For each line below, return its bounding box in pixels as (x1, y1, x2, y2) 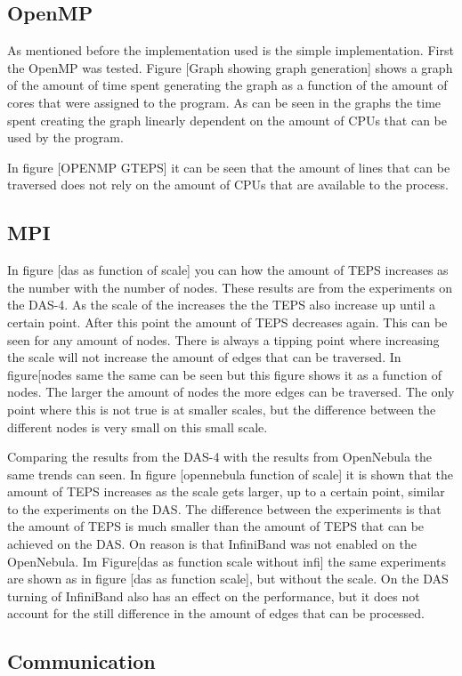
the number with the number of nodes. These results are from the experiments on (7, 278, 452, 296)
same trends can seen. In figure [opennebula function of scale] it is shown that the (7, 464, 454, 483)
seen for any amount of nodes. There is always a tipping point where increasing (7, 330, 440, 349)
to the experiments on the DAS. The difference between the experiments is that (7, 499, 442, 518)
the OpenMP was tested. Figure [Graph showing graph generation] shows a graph (7, 58, 453, 76)
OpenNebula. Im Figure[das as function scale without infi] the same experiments (7, 551, 446, 570)
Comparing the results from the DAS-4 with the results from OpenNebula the (7, 447, 433, 466)
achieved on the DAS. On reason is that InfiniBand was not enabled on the (7, 535, 417, 553)
